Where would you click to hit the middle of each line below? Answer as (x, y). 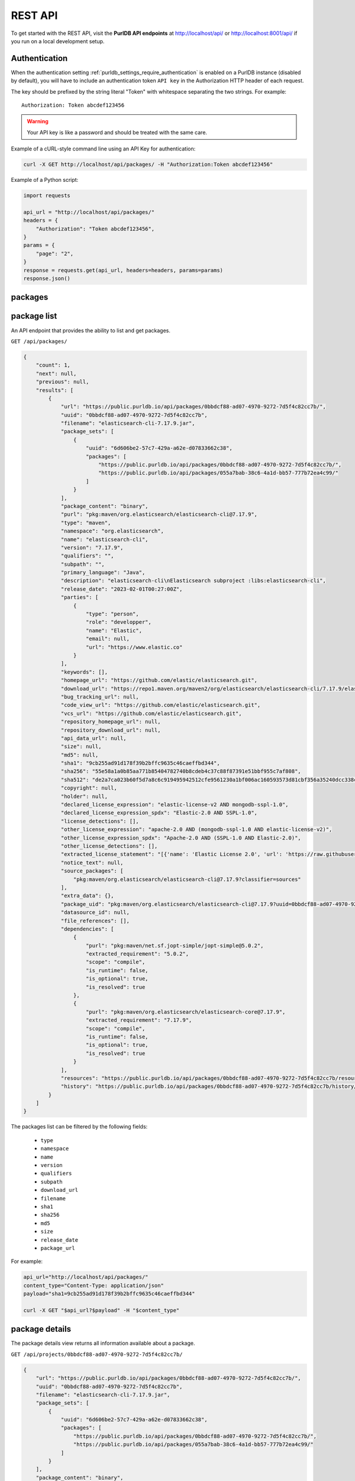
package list (34, 316)
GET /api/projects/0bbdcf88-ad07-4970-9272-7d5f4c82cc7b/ (97, 1354)
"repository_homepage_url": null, (111, 722)
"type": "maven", (86, 522)
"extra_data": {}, (88, 896)
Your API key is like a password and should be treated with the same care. (117, 132)
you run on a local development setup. (58, 41)
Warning (38, 121)
